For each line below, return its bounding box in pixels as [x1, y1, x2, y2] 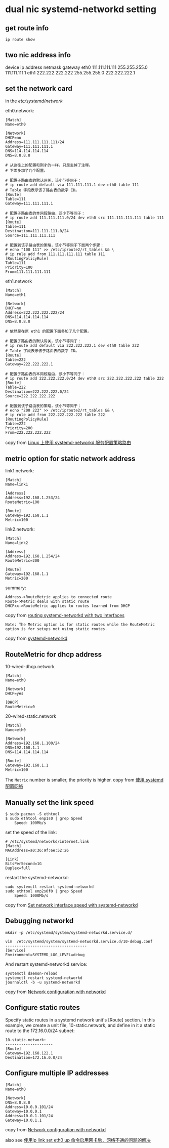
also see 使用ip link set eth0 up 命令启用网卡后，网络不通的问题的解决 [5, 1137, 151, 1143]
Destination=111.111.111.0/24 [5, 228, 69, 233]
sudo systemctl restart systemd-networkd [5, 884, 94, 889]
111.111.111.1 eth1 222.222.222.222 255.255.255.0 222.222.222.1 [5, 69, 136, 75]
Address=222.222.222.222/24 [5, 310, 65, 315]
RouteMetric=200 [5, 558, 39, 563]
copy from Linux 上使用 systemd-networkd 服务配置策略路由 [5, 439, 132, 445]
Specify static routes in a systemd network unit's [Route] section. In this [5, 1016, 155, 1023]
